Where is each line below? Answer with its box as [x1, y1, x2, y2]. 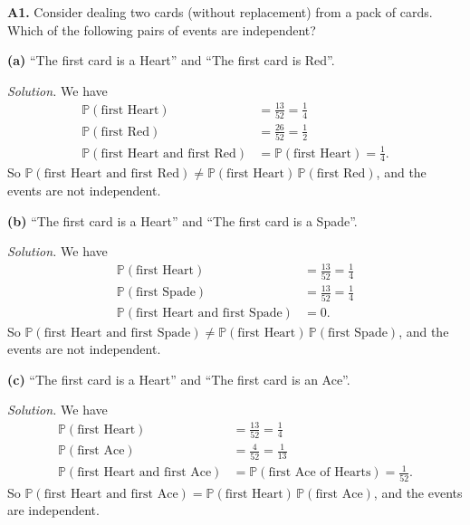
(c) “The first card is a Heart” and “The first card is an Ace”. [7, 369, 350, 388]
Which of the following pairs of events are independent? [7, 20, 316, 39]
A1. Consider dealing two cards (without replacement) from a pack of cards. [7, 3, 433, 21]
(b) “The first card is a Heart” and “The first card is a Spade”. [7, 211, 358, 230]
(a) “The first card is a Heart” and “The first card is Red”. [7, 51, 335, 70]
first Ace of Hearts [268, 466, 371, 480]
